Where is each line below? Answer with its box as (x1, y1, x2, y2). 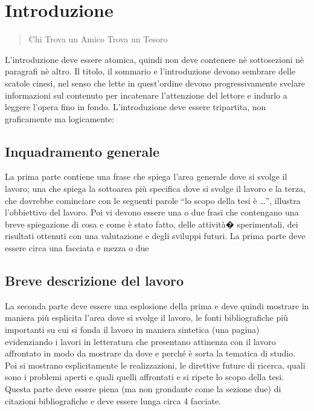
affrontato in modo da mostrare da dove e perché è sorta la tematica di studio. (5, 347, 296, 360)
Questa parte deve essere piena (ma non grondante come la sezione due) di (5, 383, 281, 395)
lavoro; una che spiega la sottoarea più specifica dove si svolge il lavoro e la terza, (5, 182, 306, 195)
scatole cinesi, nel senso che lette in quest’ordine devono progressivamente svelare (5, 76, 305, 89)
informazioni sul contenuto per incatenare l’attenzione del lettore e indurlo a (5, 88, 287, 101)
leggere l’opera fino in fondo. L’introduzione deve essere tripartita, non (5, 100, 266, 113)
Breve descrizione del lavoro (5, 271, 184, 290)
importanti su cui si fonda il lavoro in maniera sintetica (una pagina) (5, 323, 260, 336)
